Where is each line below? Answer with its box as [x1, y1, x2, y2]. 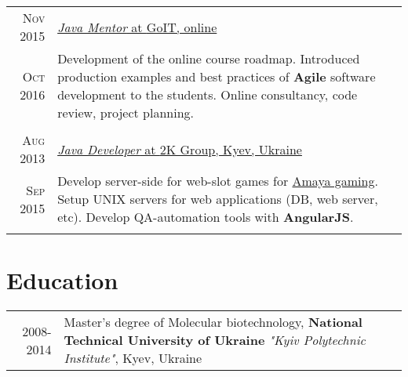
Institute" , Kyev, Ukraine [64, 349, 202, 368]
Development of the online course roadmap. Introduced [57, 49, 360, 67]
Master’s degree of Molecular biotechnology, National [64, 313, 362, 332]
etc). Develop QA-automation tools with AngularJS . [57, 208, 354, 226]
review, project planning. [57, 103, 195, 121]
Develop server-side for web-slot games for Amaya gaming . [57, 172, 378, 190]
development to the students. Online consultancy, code [57, 85, 358, 103]
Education [6, 264, 118, 296]
